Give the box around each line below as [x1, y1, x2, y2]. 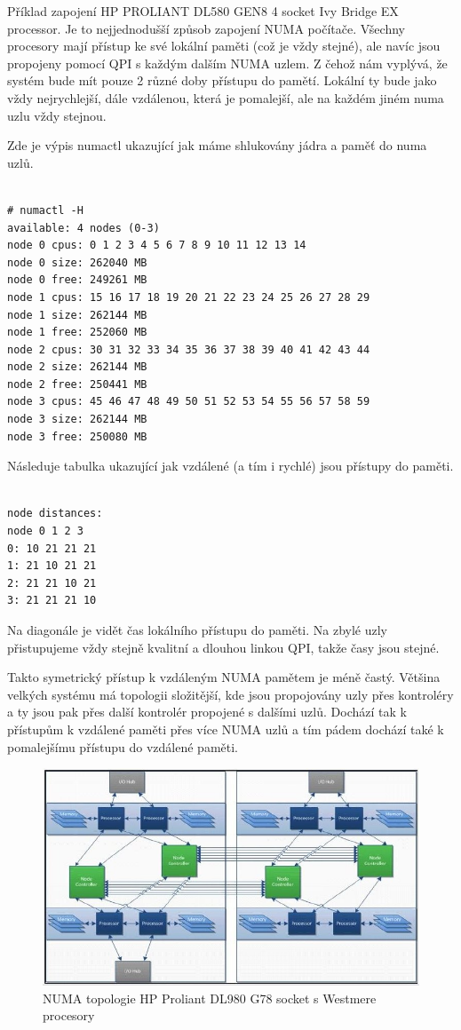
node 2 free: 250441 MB [7, 377, 147, 391]
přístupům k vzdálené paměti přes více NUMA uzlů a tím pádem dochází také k [7, 719, 444, 738]
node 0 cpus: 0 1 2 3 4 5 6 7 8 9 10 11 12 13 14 [7, 239, 306, 252]
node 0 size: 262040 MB [7, 256, 147, 269]
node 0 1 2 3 [7, 525, 83, 538]
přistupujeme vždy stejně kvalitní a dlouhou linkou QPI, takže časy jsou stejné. [7, 638, 440, 656]
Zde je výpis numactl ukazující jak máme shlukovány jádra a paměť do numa [7, 136, 427, 154]
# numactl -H [7, 203, 83, 217]
